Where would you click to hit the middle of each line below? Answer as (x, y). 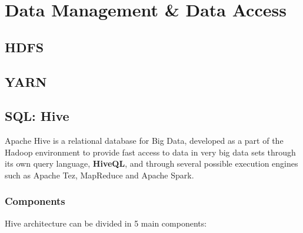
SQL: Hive (37, 116)
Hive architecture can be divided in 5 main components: (106, 223)
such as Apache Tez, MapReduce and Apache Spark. (99, 175)
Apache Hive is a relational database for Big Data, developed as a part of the (144, 141)
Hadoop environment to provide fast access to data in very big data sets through (150, 152)
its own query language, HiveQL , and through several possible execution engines (151, 163)
